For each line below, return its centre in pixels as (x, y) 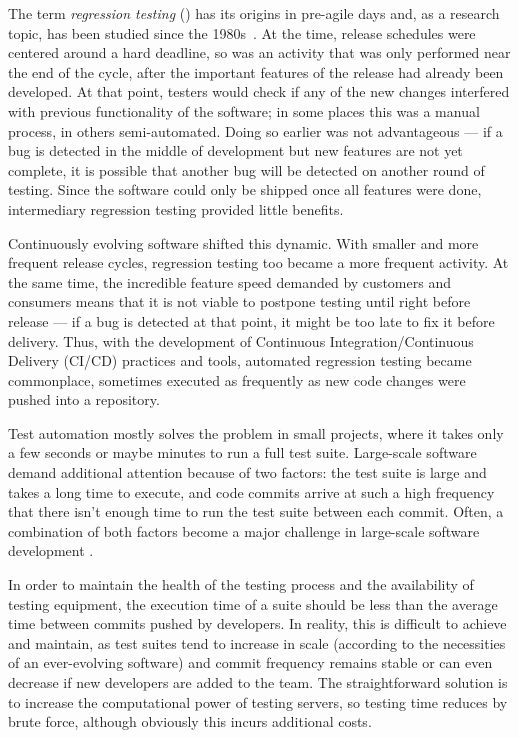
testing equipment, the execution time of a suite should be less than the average (253, 603)
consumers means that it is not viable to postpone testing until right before (239, 301)
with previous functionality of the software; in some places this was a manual (244, 110)
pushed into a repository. (84, 399)
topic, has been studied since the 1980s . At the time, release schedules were (242, 32)
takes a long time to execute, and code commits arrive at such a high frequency (251, 491)
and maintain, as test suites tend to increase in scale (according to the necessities (257, 642)
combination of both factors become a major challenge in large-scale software (244, 530)
